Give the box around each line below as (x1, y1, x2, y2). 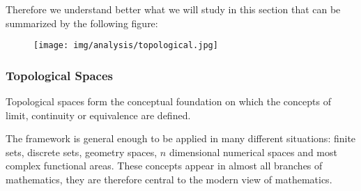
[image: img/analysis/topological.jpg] (33, 40, 218, 51)
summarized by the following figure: (6, 15, 158, 30)
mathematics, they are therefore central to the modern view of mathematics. (6, 172, 332, 187)
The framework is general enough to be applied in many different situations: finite (6, 131, 356, 146)
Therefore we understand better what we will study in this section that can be (6, 2, 341, 16)
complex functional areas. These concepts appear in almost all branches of (6, 158, 323, 173)
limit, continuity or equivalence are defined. (6, 107, 191, 122)
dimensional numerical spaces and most (169, 144, 337, 159)
